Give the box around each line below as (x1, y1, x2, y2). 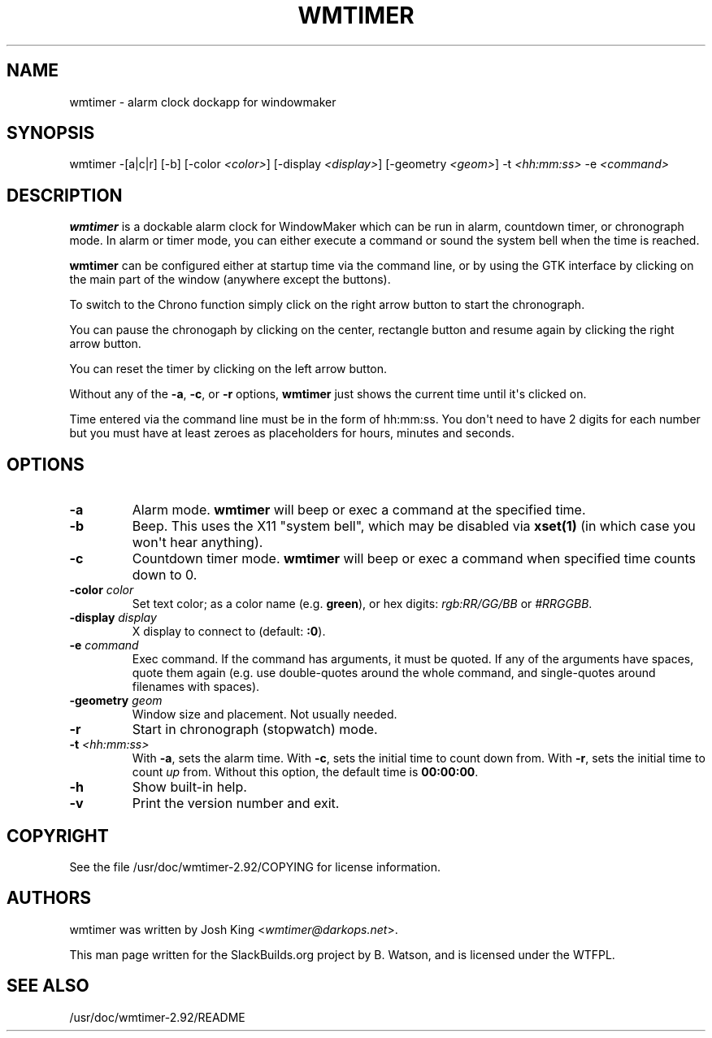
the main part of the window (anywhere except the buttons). (69, 272, 391, 287)
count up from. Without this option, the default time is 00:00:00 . (132, 765, 479, 780)
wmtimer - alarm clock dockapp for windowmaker (69, 94, 336, 109)
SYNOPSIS (7, 123, 95, 144)
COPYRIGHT (7, 825, 109, 846)
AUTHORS (7, 888, 92, 909)
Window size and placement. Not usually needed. (132, 707, 397, 722)
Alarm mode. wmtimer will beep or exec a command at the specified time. (132, 502, 586, 519)
